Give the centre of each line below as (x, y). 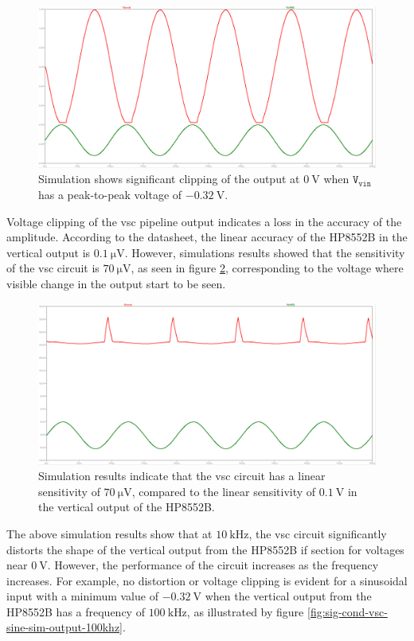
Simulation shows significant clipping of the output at (169, 179)
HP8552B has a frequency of (76, 611)
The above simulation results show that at (109, 533)
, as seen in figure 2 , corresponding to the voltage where (267, 268)
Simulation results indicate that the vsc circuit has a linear (182, 476)
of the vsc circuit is (53, 268)
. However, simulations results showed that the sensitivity (265, 252)
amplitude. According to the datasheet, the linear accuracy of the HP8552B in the (207, 237)
